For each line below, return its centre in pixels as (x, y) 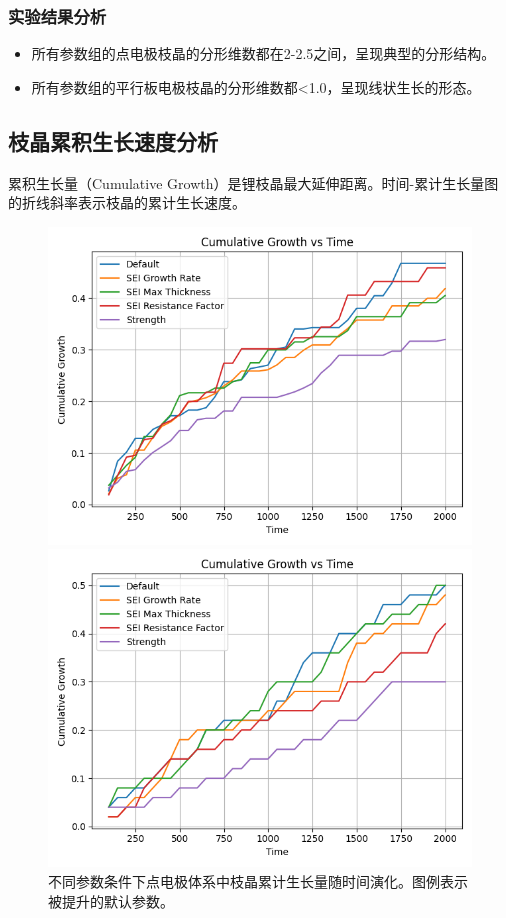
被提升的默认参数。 (111, 900)
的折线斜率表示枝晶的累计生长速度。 (127, 202)
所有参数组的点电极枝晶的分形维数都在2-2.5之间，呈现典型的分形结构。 (263, 53)
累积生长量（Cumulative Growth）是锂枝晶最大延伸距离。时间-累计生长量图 (253, 182)
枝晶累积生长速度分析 (113, 140)
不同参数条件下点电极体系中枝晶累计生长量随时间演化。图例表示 (258, 880)
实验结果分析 (57, 15)
